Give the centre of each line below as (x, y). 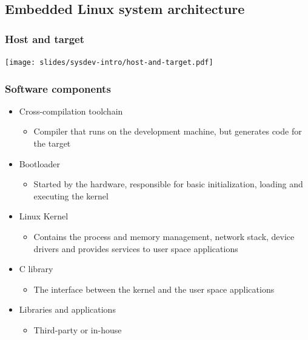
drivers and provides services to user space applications (136, 248)
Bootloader (39, 163)
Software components (58, 88)
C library (36, 269)
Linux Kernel (44, 216)
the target (52, 143)
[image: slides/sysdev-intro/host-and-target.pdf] (109, 62)
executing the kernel (71, 195)
